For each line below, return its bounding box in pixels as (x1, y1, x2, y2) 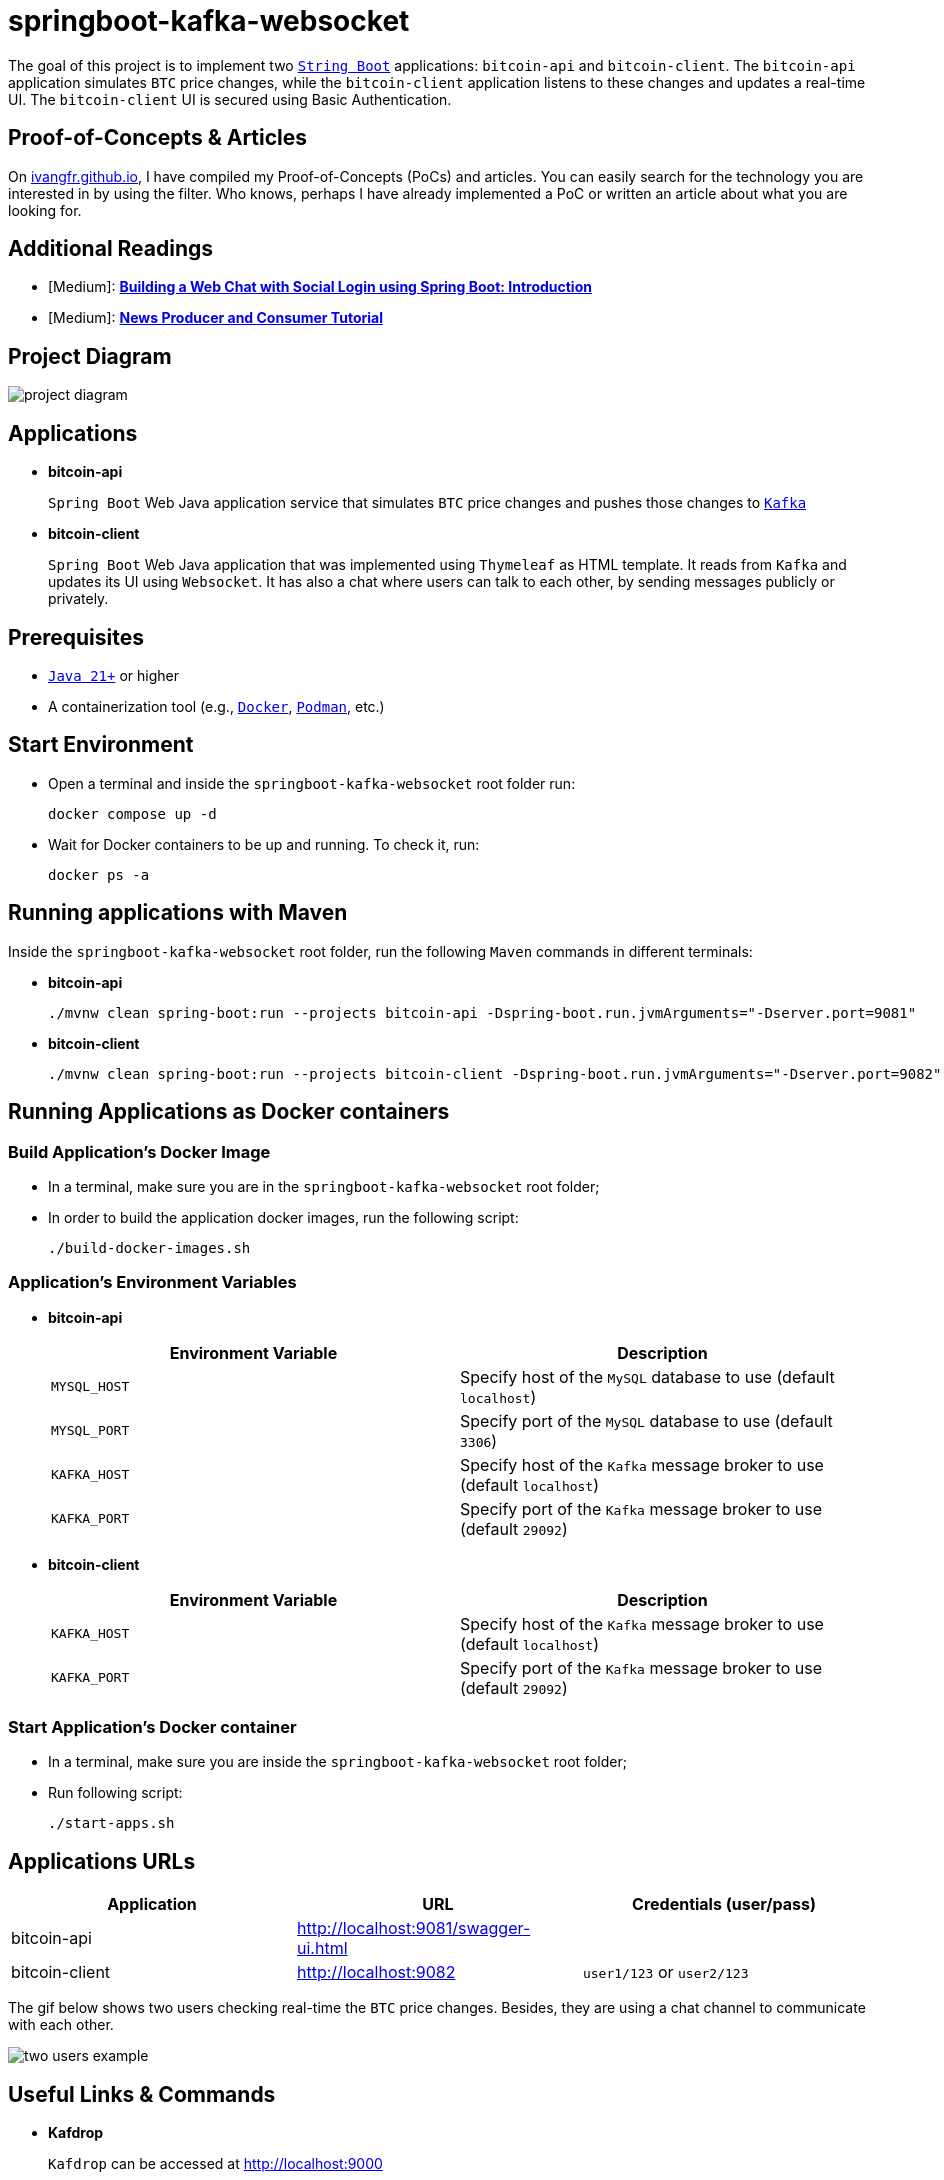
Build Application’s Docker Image (8, 1141, 271, 1162)
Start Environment (8, 732, 194, 758)
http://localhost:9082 (296, 1962, 456, 1983)
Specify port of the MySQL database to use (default (460, 1410, 833, 1431)
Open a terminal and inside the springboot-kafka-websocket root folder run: (48, 774, 576, 792)
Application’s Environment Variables (8, 1272, 297, 1293)
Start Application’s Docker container (8, 1717, 297, 1737)
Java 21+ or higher (48, 666, 179, 684)
